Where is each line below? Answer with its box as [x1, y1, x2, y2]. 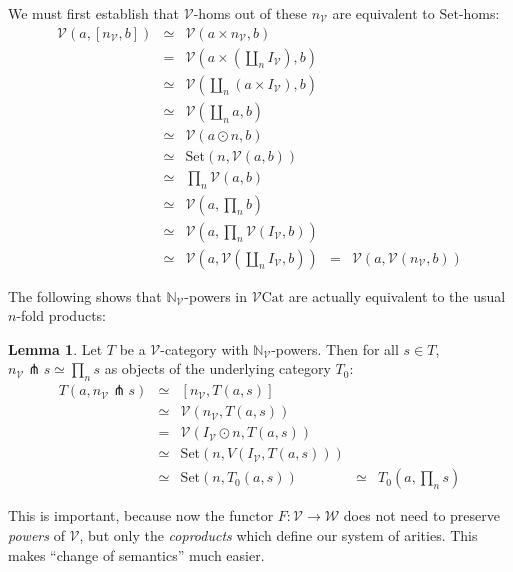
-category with [160, 338, 249, 359]
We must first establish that [8, 3, 180, 23]
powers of [8, 525, 65, 546]
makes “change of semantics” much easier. [8, 544, 265, 565]
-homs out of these [193, 3, 307, 23]
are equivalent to [332, 3, 435, 23]
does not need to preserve [343, 505, 500, 526]
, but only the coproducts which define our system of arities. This [79, 525, 478, 546]
